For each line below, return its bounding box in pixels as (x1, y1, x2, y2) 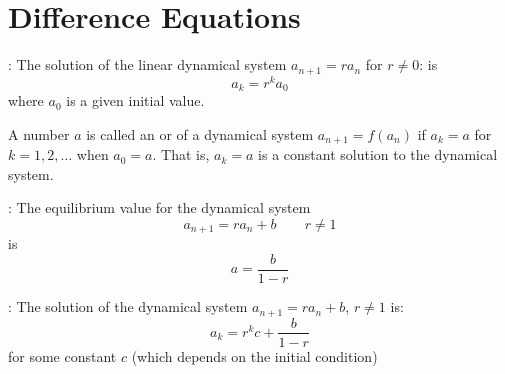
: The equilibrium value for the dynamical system (8, 197, 311, 218)
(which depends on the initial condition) (131, 345, 378, 366)
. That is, (152, 144, 210, 165)
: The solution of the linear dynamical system (8, 54, 287, 75)
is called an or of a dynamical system (86, 123, 314, 144)
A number (8, 123, 70, 144)
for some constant (8, 345, 117, 366)
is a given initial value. (66, 90, 205, 111)
